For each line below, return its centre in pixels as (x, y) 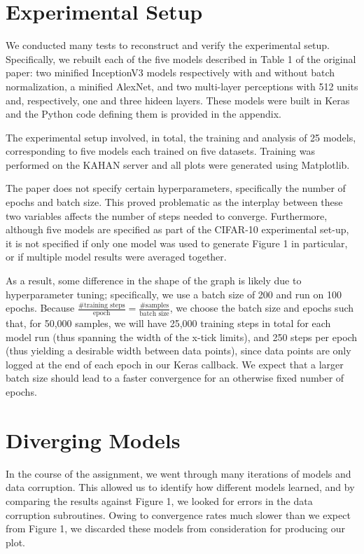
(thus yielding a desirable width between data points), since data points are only (178, 351)
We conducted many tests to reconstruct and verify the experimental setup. (168, 45)
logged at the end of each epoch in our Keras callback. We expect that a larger (175, 364)
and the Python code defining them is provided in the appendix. (143, 114)
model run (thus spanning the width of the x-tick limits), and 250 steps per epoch (182, 337)
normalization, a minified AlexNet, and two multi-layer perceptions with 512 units (182, 86)
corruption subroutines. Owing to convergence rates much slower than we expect (178, 514)
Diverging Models (93, 439)
